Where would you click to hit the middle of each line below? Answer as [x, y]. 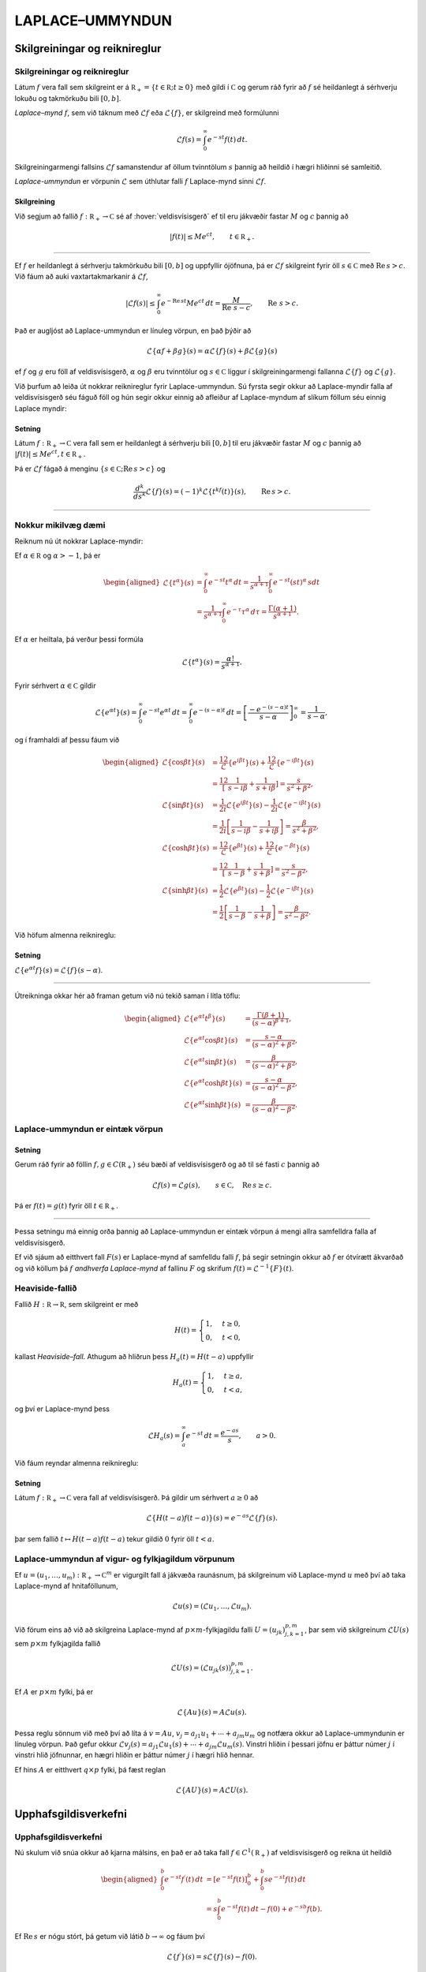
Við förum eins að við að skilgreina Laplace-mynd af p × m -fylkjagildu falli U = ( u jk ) [150, 1630]
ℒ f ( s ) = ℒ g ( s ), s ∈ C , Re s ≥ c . [212, 1185]
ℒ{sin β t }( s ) [183, 805]
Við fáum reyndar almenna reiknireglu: [77, 1462]
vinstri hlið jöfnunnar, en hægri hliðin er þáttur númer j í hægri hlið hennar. [135, 1755]
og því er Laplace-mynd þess [62, 1409]
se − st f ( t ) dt [285, 1879]
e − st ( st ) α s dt [297, 582]
